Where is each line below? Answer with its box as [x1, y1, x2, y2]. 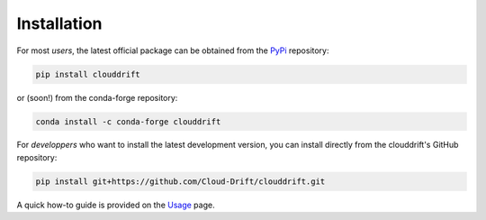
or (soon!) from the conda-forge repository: [16, 92, 178, 103]
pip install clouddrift [35, 69, 141, 79]
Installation [16, 14, 103, 33]
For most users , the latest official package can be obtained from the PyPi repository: [16, 45, 329, 56]
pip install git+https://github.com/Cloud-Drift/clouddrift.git [35, 176, 326, 187]
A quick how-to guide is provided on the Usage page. [16, 199, 215, 210]
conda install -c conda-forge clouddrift [35, 116, 221, 126]
